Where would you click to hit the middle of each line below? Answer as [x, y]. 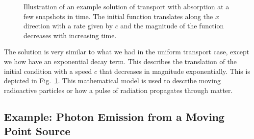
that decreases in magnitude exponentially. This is [175, 71]
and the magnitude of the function [172, 26]
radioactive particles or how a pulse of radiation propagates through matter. [118, 90]
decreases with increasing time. [70, 35]
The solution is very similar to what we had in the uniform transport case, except [127, 52]
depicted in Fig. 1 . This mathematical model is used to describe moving [112, 81]
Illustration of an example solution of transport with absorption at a [127, 6]
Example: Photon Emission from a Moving [114, 116]
